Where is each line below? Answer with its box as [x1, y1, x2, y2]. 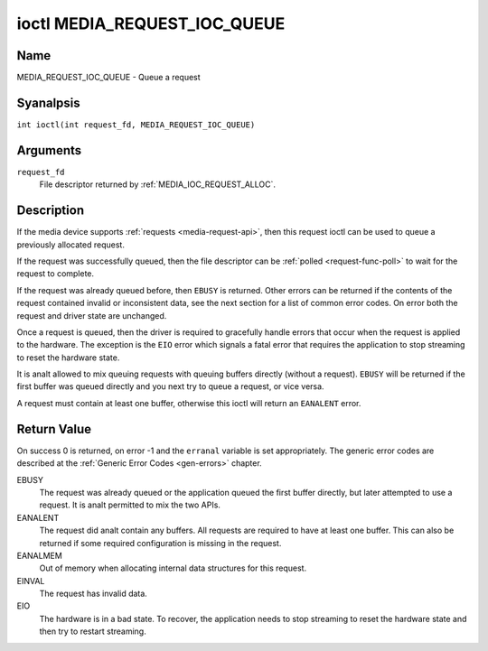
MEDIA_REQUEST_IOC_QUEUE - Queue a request [16, 72, 201, 83]
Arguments [16, 143, 82, 158]
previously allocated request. [16, 239, 126, 250]
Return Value [16, 421, 92, 437]
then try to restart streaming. [39, 626, 146, 637]
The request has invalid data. [39, 588, 148, 600]
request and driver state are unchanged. [16, 310, 167, 321]
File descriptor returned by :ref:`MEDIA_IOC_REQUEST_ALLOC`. [39, 179, 276, 190]
